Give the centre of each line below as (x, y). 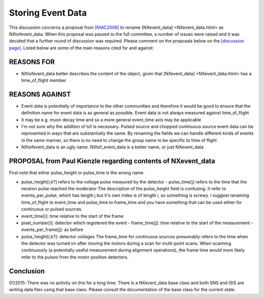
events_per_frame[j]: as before (52, 229)
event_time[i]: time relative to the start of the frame (73, 216)
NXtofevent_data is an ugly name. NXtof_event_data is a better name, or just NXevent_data (112, 147)
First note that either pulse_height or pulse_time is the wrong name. (77, 173)
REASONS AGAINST (40, 94)
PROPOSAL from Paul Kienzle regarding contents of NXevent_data (112, 161)
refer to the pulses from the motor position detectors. (75, 257)
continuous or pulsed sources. (52, 209)
